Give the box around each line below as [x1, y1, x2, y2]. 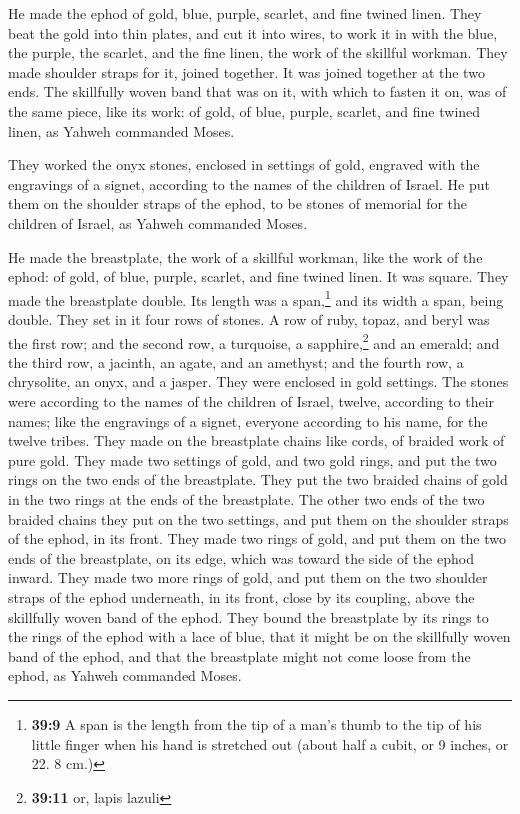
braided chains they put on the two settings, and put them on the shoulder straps [8, 508, 509, 529]
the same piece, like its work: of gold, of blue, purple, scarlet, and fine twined [8, 100, 481, 121]
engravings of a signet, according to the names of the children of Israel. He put [8, 173, 490, 194]
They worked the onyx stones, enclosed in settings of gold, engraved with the [8, 154, 480, 175]
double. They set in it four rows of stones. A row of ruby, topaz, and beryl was [8, 308, 490, 329]
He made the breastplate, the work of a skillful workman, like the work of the [8, 246, 483, 267]
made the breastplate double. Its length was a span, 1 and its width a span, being [8, 286, 504, 310]
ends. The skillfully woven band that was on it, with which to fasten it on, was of [8, 81, 507, 102]
